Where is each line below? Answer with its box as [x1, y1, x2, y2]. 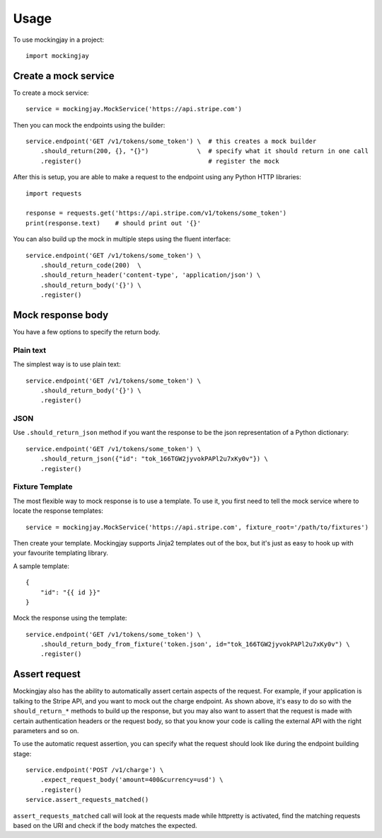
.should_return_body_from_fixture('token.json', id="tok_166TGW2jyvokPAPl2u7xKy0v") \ [40, 640, 350, 648]
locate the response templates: [13, 506, 104, 515]
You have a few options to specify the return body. [13, 328, 161, 336]
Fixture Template [13, 482, 73, 492]
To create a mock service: [13, 89, 89, 97]
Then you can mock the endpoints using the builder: [13, 120, 166, 129]
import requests [25, 189, 82, 198]
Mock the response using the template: [13, 613, 127, 623]
